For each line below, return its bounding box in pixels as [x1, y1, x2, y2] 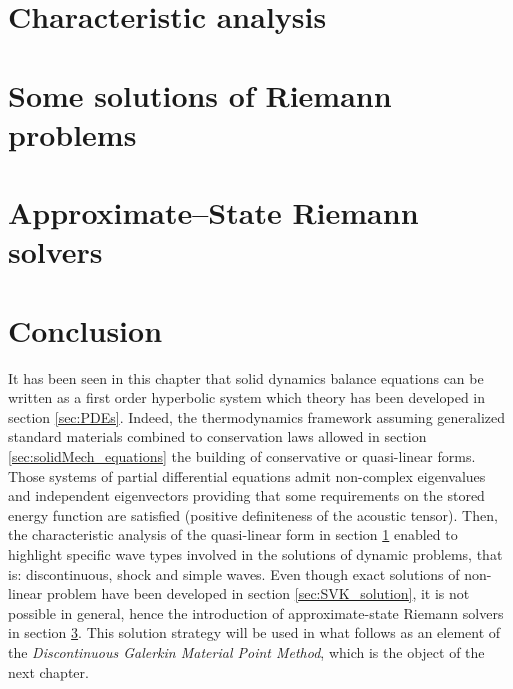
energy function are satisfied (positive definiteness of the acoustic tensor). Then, [8, 504, 498, 525]
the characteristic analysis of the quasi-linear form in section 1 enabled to [8, 524, 458, 545]
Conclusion [8, 309, 163, 350]
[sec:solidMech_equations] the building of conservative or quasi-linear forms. [8, 446, 476, 466]
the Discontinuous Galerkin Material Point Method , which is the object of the [8, 641, 485, 662]
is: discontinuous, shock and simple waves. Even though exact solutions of [8, 563, 460, 584]
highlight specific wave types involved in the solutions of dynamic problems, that [8, 543, 503, 564]
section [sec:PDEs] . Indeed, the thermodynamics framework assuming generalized [8, 406, 506, 427]
